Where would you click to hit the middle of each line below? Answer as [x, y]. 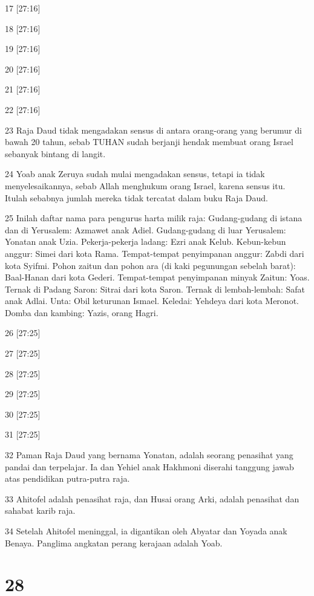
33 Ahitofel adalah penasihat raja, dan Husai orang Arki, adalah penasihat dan [152, 498]
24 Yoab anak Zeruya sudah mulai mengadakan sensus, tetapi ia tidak [135, 174]
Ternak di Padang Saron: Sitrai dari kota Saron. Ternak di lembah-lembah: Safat [155, 289]
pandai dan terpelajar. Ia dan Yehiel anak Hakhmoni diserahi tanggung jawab [149, 466]
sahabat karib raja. [40, 510]
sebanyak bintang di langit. [55, 153]
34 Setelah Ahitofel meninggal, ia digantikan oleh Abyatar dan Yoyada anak [146, 531]
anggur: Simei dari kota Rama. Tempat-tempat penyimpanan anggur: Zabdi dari [155, 253]
